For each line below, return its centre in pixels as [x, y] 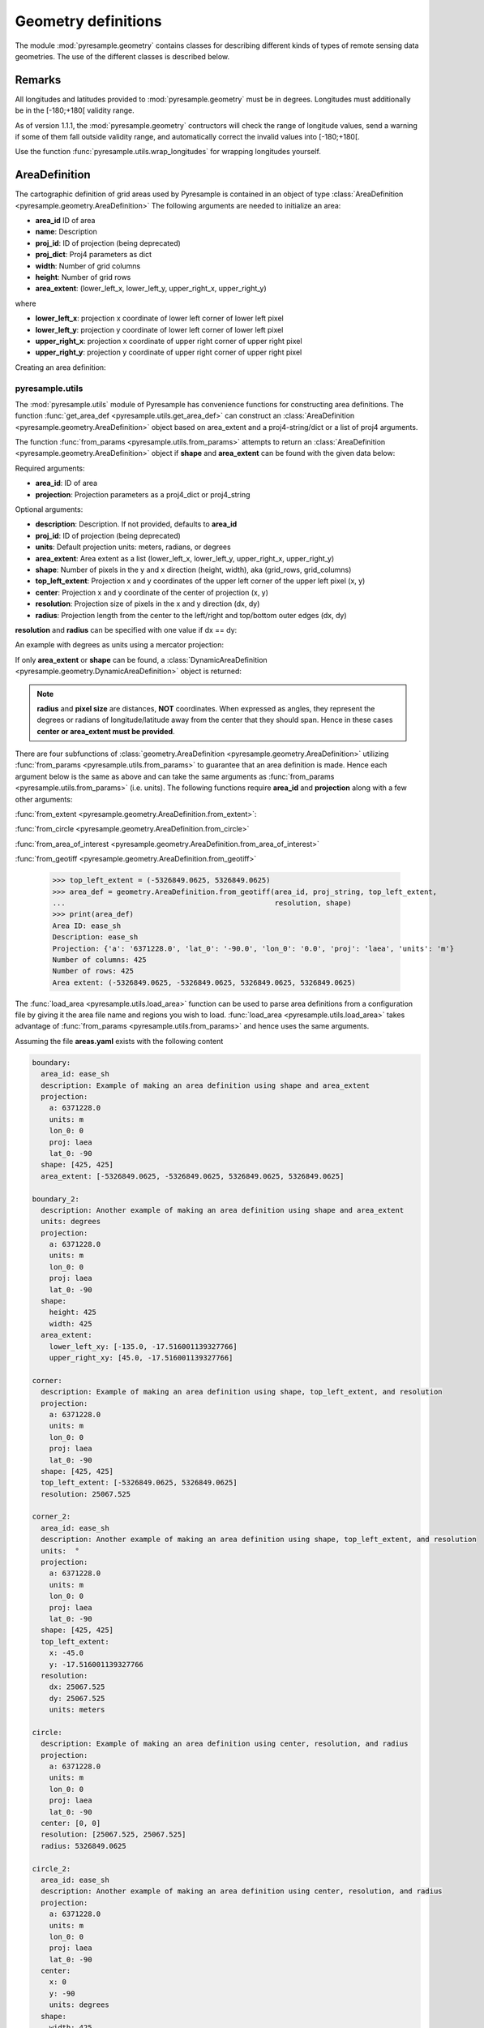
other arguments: [44, 799]
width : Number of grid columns [88, 266]
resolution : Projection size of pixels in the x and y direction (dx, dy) [148, 604]
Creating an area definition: [60, 367]
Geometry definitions [88, 21]
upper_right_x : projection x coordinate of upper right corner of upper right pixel [169, 341]
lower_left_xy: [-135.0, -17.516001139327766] [143, 1346]
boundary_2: [56, 1199]
